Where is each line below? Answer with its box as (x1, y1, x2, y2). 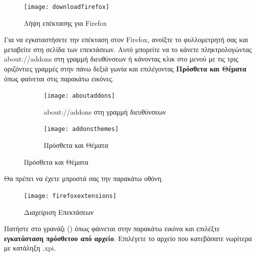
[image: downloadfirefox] (24, 3, 109, 10)
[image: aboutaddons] (44, 92, 115, 100)
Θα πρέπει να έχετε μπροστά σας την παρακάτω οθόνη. (4, 173, 164, 184)
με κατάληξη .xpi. (4, 243, 56, 253)
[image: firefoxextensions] (24, 192, 117, 199)
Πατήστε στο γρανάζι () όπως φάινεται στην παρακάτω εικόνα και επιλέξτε (4, 223, 220, 234)
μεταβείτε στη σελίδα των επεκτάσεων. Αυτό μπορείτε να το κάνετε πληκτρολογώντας (4, 44, 252, 54)
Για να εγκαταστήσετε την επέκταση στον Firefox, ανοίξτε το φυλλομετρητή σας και (4, 34, 249, 45)
